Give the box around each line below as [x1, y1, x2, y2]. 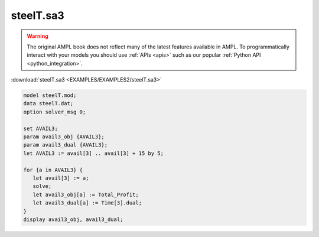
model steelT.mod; [23, 92, 77, 99]
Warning [27, 33, 48, 40]
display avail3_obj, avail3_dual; [23, 216, 123, 223]
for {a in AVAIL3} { [23, 166, 83, 173]
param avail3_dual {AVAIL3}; [23, 142, 108, 148]
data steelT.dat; [23, 100, 74, 107]
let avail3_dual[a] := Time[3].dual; [32, 200, 142, 206]
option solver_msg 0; [23, 108, 86, 115]
